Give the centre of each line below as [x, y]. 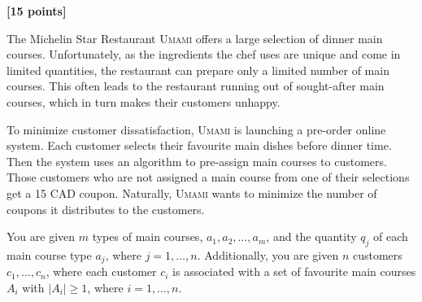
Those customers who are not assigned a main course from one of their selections [208, 177]
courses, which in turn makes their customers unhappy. [144, 101]
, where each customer [101, 271]
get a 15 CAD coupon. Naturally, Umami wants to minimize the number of [192, 193]
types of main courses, [148, 236]
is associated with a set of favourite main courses [294, 271]
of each [390, 236]
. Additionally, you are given [268, 254]
